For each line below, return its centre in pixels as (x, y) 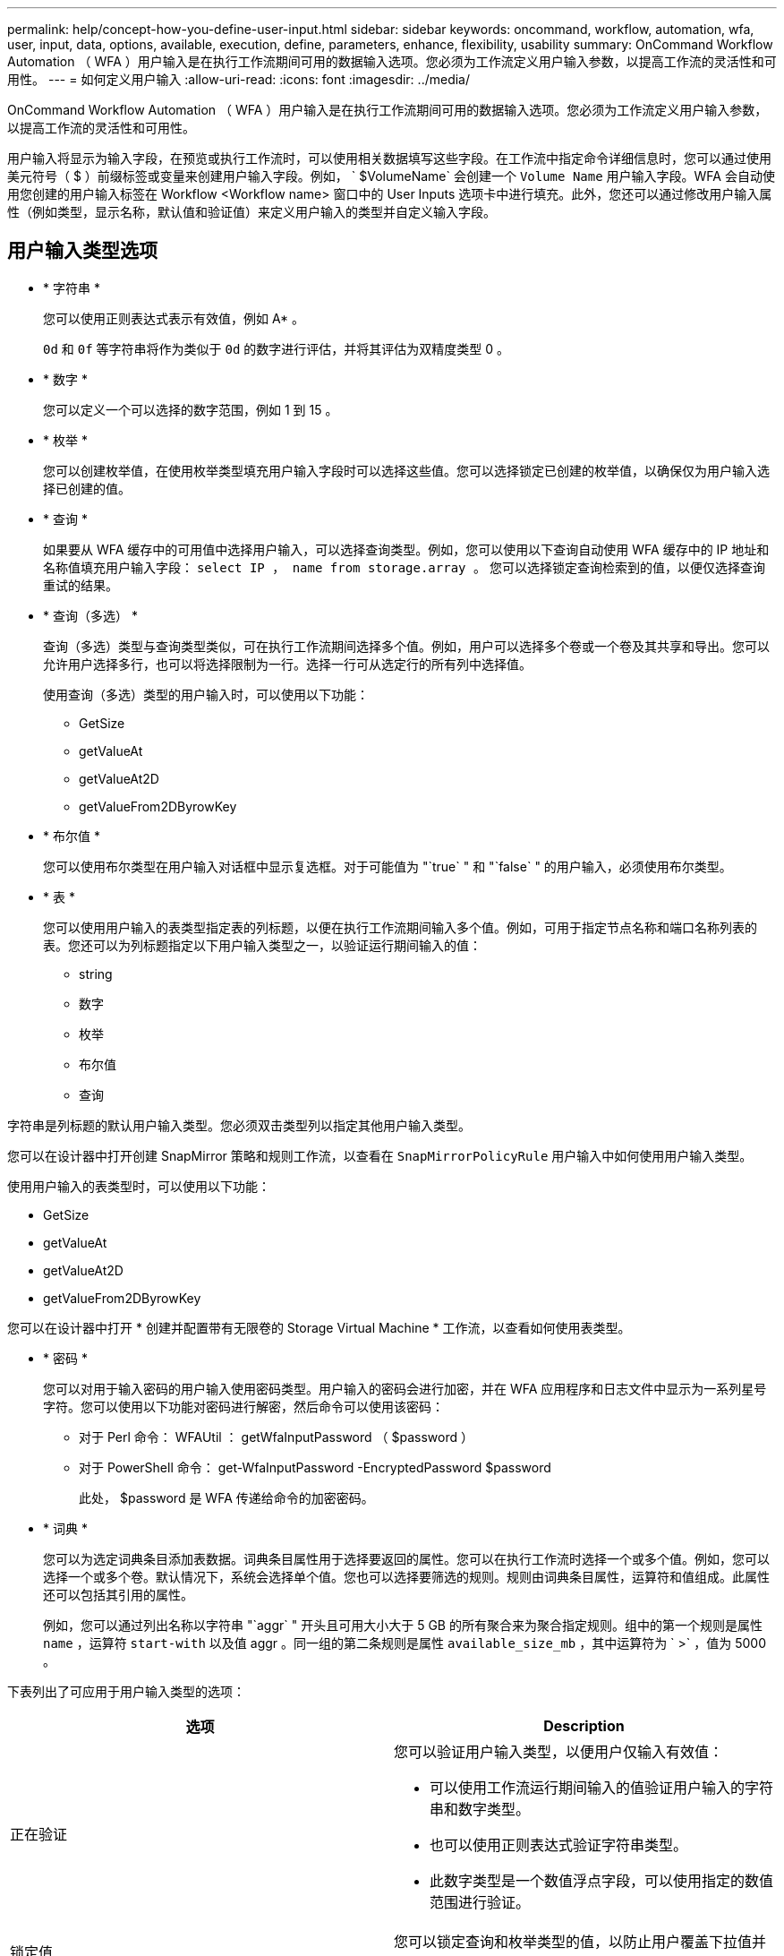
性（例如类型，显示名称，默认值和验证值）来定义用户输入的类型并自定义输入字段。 (251, 212)
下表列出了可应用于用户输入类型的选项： (126, 1691)
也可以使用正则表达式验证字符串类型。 (559, 1844)
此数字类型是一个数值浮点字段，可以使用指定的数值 (602, 1880)
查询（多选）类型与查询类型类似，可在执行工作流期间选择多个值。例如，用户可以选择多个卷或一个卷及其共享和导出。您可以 (406, 646)
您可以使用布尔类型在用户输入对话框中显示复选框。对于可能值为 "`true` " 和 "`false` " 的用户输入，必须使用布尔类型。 (388, 866)
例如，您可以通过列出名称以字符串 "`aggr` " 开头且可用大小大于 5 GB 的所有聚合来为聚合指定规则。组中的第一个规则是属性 (403, 1625)
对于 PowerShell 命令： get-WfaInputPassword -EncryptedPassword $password (315, 1467)
